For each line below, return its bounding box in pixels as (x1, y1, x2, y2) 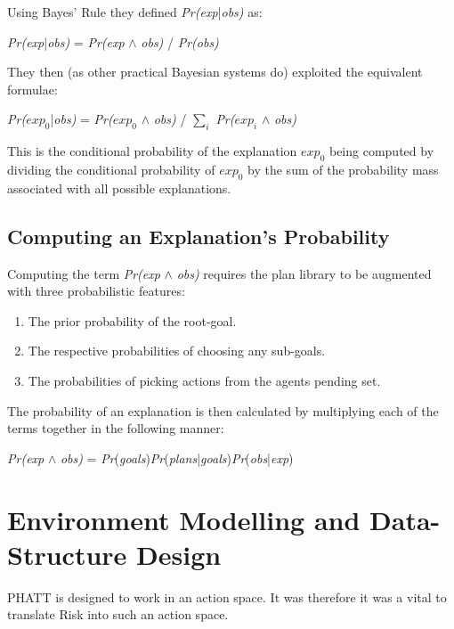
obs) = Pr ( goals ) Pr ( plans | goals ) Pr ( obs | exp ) (60, 448, 294, 467)
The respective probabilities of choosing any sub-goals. (28, 341, 326, 360)
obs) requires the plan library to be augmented (176, 264, 432, 282)
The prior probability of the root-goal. (28, 311, 237, 330)
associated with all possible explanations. (7, 178, 231, 197)
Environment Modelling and (7, 501, 361, 537)
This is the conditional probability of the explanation (7, 142, 297, 160)
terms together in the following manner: (7, 419, 224, 437)
